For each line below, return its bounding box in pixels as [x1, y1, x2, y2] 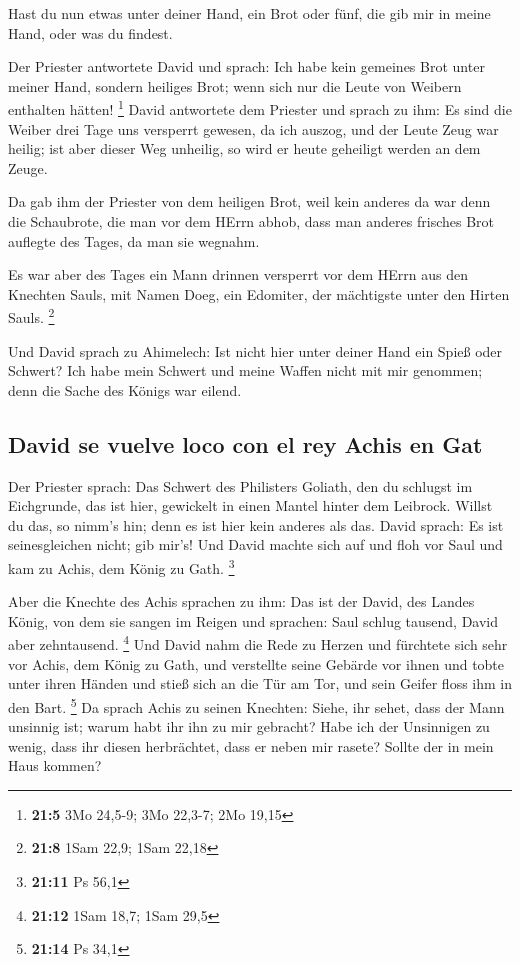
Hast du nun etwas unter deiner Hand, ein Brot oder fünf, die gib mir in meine [8, 3, 491, 23]
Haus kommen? [8, 755, 102, 776]
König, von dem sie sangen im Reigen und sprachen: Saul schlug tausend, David [8, 610, 499, 631]
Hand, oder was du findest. [8, 22, 173, 43]
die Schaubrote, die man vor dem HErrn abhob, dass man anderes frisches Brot [8, 211, 494, 231]
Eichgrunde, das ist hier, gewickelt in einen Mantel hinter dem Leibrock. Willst [8, 495, 493, 516]
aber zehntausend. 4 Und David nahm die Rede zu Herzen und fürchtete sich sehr [8, 631, 508, 655]
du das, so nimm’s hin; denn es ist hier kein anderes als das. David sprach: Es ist [8, 514, 504, 535]
